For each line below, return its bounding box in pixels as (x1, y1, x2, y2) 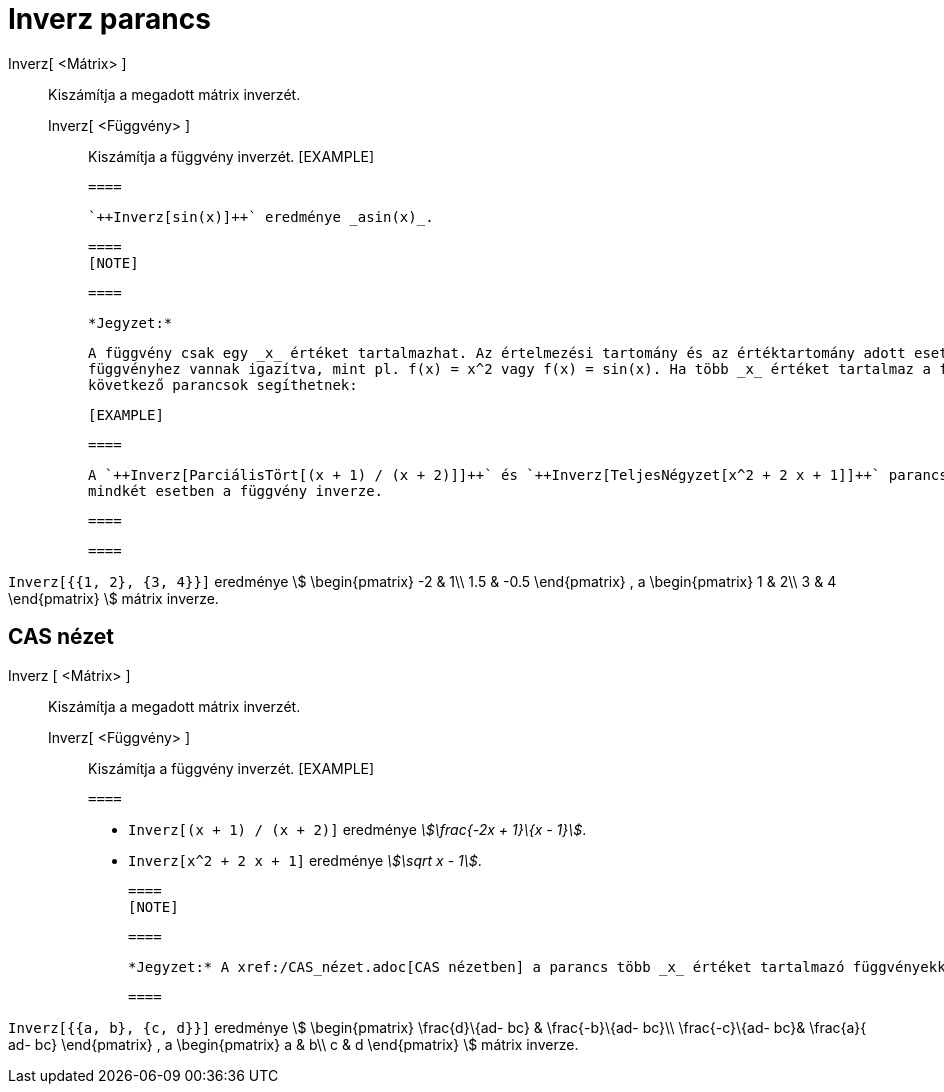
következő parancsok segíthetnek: (88, 376, 358, 393)
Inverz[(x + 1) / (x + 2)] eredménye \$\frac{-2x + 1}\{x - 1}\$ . (128, 820, 587, 838)
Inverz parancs (8, 2, 211, 36)
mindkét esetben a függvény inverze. (88, 482, 384, 499)
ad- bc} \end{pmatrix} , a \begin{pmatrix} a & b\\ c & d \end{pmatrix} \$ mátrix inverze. (8, 1035, 579, 1053)
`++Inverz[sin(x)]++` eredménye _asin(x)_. (88, 208, 434, 225)
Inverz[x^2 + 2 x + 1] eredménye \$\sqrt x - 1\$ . (128, 851, 482, 869)
